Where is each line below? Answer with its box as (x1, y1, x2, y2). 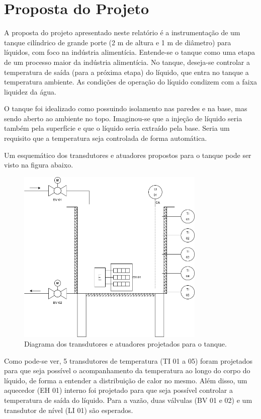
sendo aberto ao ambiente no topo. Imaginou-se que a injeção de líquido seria (4, 113, 242, 123)
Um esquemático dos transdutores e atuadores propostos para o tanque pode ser (4, 149, 251, 160)
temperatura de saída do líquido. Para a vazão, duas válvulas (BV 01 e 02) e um (4, 395, 252, 405)
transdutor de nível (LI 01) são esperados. (4, 404, 133, 415)
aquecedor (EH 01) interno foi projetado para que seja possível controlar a (4, 385, 233, 395)
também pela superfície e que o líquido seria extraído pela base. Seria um (4, 123, 230, 133)
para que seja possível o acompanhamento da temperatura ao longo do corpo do (4, 365, 250, 376)
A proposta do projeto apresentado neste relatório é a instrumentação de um (4, 27, 240, 38)
